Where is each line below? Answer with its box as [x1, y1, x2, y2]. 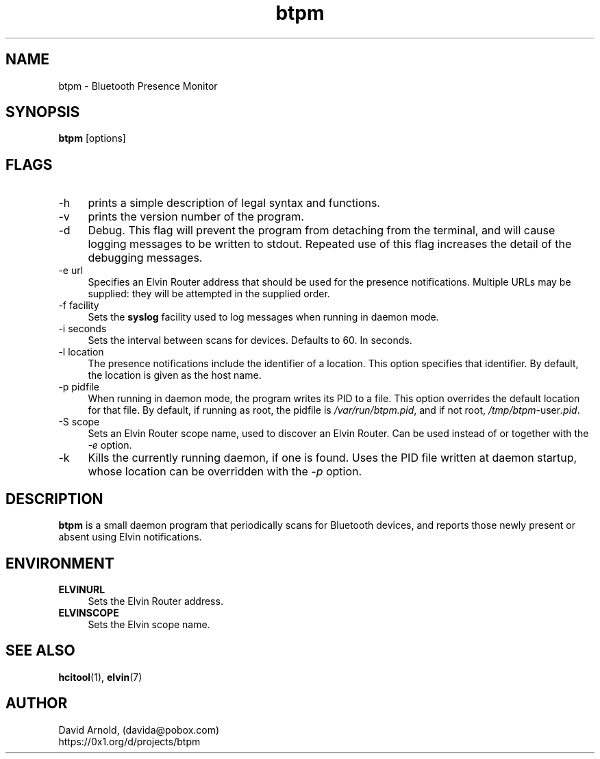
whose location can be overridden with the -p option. [88, 464, 362, 479]
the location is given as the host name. [88, 369, 262, 382]
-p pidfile [58, 381, 99, 393]
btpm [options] [58, 132, 126, 145]
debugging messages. [88, 251, 203, 265]
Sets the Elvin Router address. [88, 595, 223, 607]
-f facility [58, 299, 99, 312]
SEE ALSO [5, 642, 75, 660]
